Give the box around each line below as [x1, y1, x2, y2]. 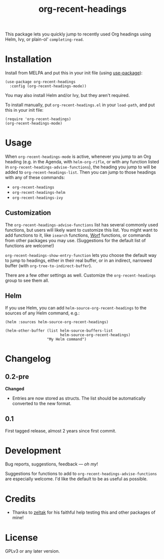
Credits [5, 493, 36, 504]
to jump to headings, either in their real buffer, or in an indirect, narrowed [5, 257, 152, 263]
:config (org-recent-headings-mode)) [9, 84, 87, 89]
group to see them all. [5, 277, 50, 283]
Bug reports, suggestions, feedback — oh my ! [5, 461, 98, 467]
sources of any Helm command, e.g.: [5, 310, 80, 316]
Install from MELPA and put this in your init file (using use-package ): [5, 70, 143, 76]
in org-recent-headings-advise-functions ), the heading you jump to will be [5, 164, 157, 170]
